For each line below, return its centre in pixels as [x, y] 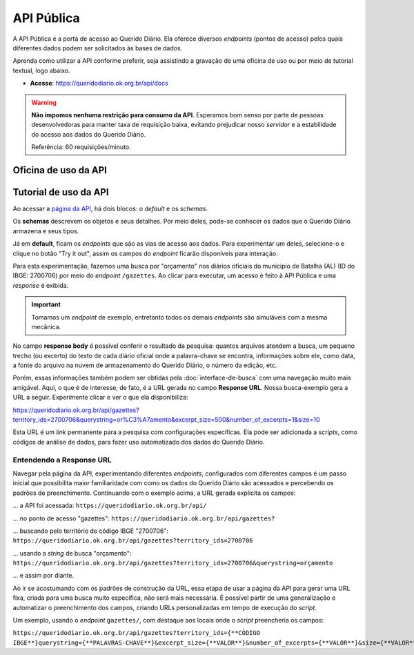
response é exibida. [41, 285]
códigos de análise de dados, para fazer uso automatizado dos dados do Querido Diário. [139, 442]
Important [46, 304]
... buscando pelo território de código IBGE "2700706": [91, 531]
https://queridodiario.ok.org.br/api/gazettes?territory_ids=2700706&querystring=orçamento [173, 563]
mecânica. [46, 326]
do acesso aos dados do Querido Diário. [89, 134]
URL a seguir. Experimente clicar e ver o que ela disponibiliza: [101, 398]
